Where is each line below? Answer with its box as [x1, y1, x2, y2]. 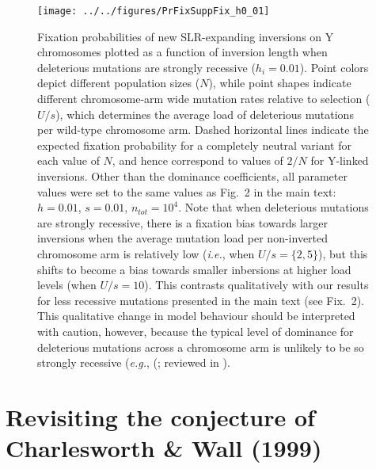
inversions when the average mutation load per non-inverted [37, 230, 329, 246]
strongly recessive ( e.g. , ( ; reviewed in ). [37, 354, 230, 371]
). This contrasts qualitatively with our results [144, 276, 369, 293]
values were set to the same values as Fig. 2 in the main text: [37, 183, 336, 200]
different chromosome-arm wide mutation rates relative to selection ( [37, 90, 370, 107]
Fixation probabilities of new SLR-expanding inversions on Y [37, 28, 334, 44]
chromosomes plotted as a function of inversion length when [37, 44, 328, 60]
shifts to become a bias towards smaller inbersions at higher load [37, 261, 351, 277]
